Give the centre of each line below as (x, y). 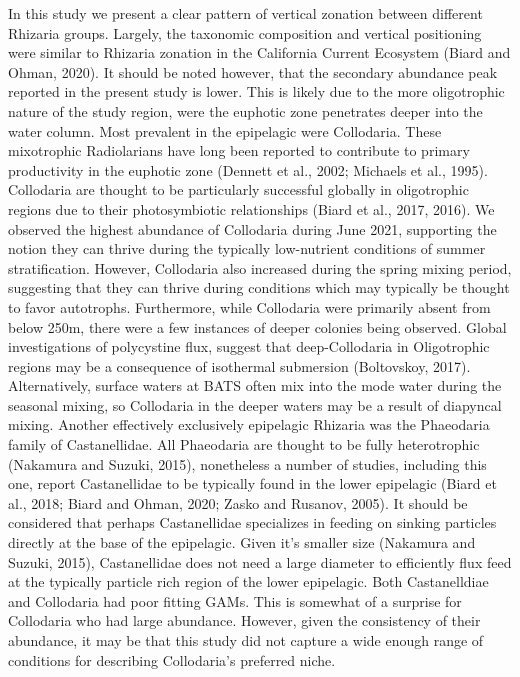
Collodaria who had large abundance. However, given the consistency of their (244, 620)
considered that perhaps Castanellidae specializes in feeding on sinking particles (252, 522)
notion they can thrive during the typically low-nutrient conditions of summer (247, 248)
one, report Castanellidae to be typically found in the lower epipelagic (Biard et (252, 483)
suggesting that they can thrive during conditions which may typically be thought (259, 287)
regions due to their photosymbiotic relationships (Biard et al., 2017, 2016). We (251, 208)
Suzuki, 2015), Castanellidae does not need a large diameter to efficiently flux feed (260, 561)
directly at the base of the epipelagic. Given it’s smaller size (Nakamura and (242, 542)
